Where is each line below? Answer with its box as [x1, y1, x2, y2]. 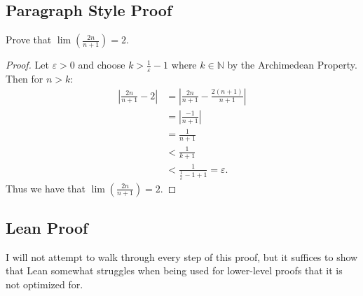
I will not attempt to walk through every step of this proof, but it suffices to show [6, 249, 358, 264]
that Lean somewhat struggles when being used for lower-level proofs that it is [6, 263, 343, 278]
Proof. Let [6, 57, 49, 72]
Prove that [6, 32, 52, 47]
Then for [6, 71, 43, 86]
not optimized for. [6, 276, 83, 291]
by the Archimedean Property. [227, 57, 357, 72]
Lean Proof [6, 216, 88, 238]
